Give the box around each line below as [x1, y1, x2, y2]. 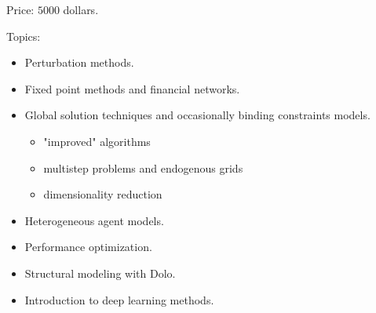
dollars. [63, 2, 99, 17]
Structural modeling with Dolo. [24, 264, 176, 281]
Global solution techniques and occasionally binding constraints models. [24, 107, 371, 123]
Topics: [6, 27, 41, 44]
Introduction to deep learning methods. [24, 291, 214, 308]
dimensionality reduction [43, 186, 162, 202]
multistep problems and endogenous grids [43, 159, 243, 176]
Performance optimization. [24, 238, 152, 255]
